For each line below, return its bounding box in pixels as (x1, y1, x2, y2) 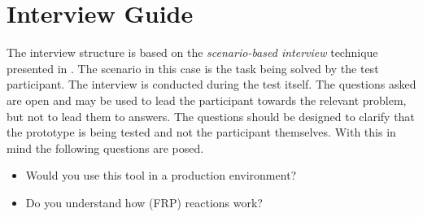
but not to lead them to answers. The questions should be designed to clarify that (7, 107, 415, 124)
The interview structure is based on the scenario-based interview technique (7, 44, 378, 61)
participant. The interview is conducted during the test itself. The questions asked (7, 76, 416, 93)
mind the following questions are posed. (7, 139, 204, 156)
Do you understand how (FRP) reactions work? (25, 193, 263, 210)
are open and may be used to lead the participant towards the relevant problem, (7, 91, 407, 108)
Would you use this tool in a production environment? (25, 167, 297, 184)
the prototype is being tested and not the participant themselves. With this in (7, 124, 396, 141)
